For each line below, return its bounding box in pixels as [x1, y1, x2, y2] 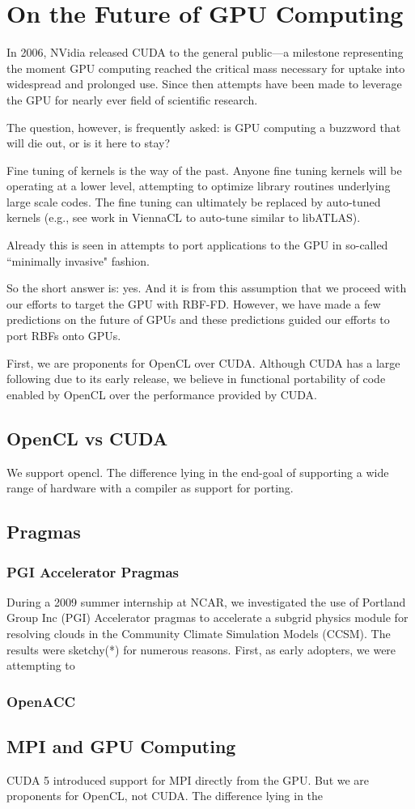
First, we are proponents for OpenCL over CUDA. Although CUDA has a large [6, 354, 400, 371]
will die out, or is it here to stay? [6, 134, 171, 151]
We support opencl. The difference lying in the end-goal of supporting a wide [6, 463, 389, 480]
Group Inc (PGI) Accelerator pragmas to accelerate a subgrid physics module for [6, 609, 409, 626]
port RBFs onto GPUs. [6, 327, 121, 344]
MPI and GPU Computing [6, 734, 236, 758]
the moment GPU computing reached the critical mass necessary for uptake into [6, 59, 405, 76]
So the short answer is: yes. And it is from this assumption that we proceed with [6, 279, 407, 296]
